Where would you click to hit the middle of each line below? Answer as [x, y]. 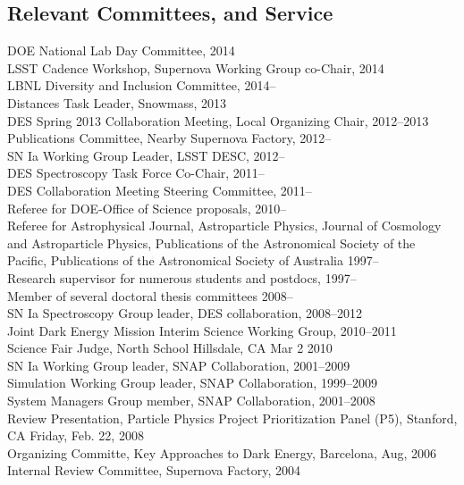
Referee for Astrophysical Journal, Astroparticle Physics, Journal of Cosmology [224, 226]
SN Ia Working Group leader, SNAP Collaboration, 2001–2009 [179, 365]
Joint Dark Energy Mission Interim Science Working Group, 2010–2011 [202, 330]
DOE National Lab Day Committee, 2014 [121, 50]
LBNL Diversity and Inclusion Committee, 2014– [142, 85]
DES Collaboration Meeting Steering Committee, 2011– [160, 190]
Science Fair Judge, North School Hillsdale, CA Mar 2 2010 [170, 348]
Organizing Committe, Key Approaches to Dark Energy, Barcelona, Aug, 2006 [222, 452]
